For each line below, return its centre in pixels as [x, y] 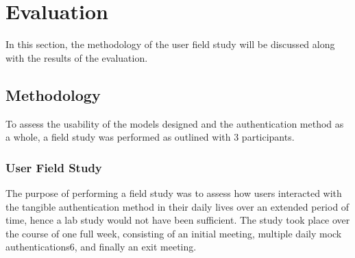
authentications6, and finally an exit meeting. [101, 247]
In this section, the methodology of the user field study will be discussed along [170, 44]
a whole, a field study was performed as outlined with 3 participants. [150, 137]
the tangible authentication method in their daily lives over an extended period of [177, 206]
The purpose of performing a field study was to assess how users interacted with [174, 192]
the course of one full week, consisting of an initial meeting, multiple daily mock [174, 233]
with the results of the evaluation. [77, 57]
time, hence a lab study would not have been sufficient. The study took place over [178, 220]
